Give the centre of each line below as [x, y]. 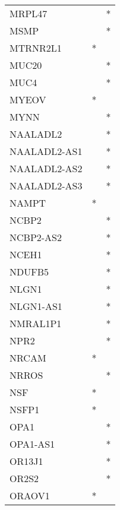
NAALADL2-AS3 [46, 186]
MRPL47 [29, 13]
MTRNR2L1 [36, 48]
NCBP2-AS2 [36, 237]
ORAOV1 [30, 495]
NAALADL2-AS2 [46, 168]
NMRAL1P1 [36, 323]
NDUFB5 [29, 272]
